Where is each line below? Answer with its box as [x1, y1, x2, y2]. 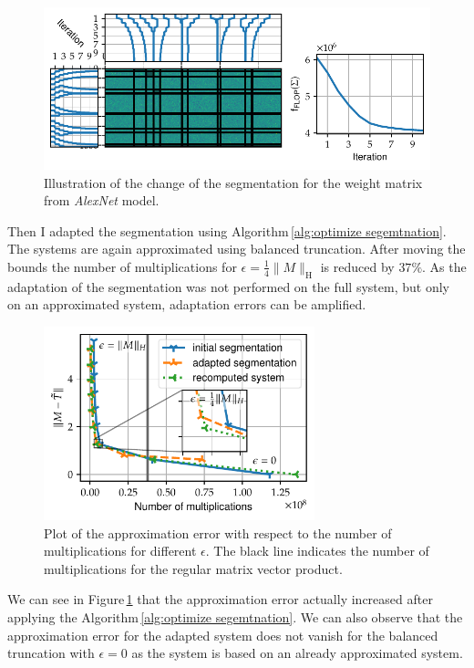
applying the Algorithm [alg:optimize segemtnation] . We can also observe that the [7, 608, 463, 627]
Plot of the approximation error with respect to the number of [44, 523, 392, 542]
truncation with [7, 643, 95, 663]
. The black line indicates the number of [205, 541, 429, 560]
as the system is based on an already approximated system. [131, 643, 463, 663]
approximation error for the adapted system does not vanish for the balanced [7, 625, 438, 644]
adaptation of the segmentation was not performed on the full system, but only [7, 277, 449, 296]
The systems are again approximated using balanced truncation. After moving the [7, 239, 466, 258]
